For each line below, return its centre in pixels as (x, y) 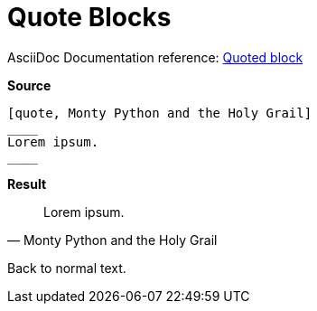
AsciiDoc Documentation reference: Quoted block (155, 57)
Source (29, 85)
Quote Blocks (89, 17)
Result (27, 184)
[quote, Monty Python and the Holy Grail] (160, 113)
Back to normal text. (67, 268)
